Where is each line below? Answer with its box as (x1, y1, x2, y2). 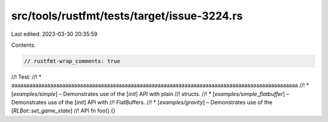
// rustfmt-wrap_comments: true (24, 58, 121, 64)
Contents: (11, 41, 36, 49)
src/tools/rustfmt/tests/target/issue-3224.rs (11, 9, 243, 22)
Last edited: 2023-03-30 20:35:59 (11, 30, 98, 38)
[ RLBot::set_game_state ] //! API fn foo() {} (11, 107, 115, 115)
